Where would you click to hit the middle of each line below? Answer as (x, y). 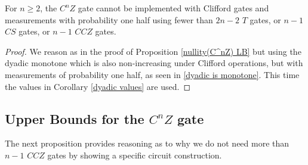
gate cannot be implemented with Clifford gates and (173, 8)
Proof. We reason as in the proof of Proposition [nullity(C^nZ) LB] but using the (153, 51)
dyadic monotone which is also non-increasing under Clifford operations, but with (154, 63)
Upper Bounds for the (75, 118)
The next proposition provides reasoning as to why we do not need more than (147, 143)
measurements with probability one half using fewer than (109, 19)
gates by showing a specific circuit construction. (135, 155)
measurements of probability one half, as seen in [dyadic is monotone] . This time (152, 74)
